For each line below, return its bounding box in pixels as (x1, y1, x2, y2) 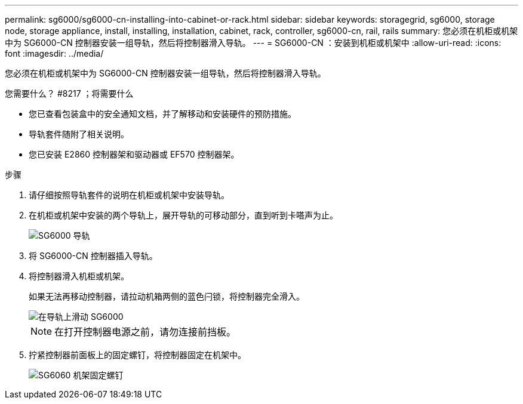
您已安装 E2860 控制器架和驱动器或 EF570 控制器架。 (29, 149, 239, 159)
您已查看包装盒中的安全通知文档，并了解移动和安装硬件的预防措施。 (29, 109, 296, 119)
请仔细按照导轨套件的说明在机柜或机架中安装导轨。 (29, 190, 229, 200)
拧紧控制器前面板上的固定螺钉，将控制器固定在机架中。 (29, 350, 246, 360)
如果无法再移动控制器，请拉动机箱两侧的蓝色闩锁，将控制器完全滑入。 (29, 291, 304, 301)
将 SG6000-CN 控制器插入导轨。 (29, 251, 158, 261)
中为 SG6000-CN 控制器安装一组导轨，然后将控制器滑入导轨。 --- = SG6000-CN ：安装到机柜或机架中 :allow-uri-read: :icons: (5, 38, 502, 48)
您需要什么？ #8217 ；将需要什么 (5, 88, 134, 98)
